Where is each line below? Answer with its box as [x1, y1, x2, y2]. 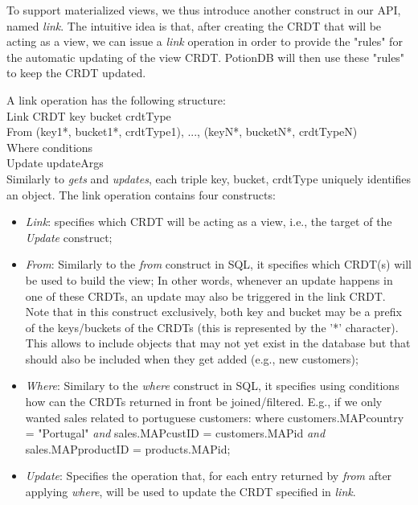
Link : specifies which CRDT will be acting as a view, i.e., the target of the [25, 213, 392, 230]
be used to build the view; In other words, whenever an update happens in [25, 271, 393, 288]
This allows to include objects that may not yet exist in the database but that [25, 335, 411, 351]
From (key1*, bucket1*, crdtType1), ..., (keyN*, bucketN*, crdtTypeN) [6, 123, 358, 140]
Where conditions [6, 138, 93, 155]
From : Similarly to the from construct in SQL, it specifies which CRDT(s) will [25, 256, 412, 273]
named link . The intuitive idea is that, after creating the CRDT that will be [6, 17, 382, 34]
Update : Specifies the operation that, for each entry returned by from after [25, 467, 392, 484]
